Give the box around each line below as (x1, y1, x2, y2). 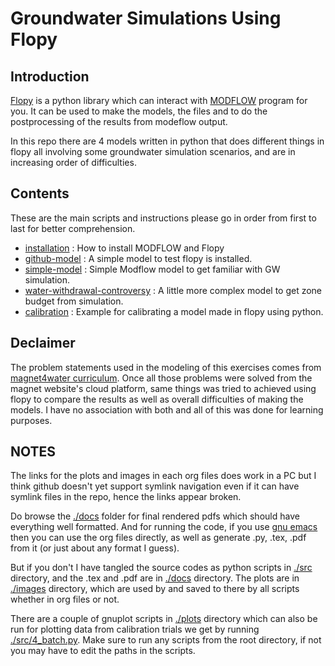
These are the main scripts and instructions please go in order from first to (10, 212, 317, 224)
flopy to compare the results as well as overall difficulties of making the (10, 393, 304, 405)
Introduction (10, 68, 90, 85)
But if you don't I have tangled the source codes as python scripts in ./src (10, 562, 313, 574)
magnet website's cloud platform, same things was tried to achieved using (10, 382, 317, 394)
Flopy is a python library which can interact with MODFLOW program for (10, 95, 308, 106)
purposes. (10, 414, 53, 426)
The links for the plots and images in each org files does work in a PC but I (10, 470, 317, 482)
